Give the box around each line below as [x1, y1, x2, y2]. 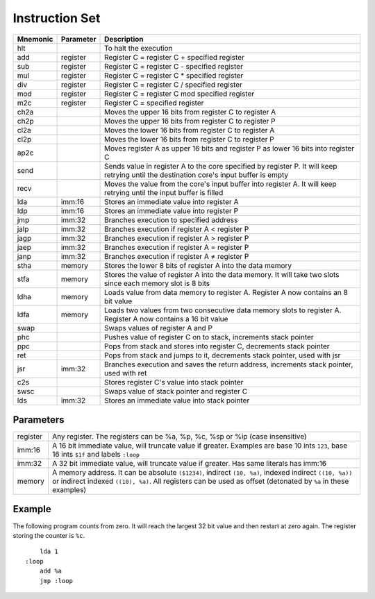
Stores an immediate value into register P [104, 205, 239, 215]
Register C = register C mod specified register [104, 89, 255, 99]
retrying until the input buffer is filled [104, 187, 224, 197]
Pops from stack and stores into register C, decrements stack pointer [104, 341, 330, 351]
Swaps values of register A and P [104, 323, 213, 332]
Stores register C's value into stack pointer [104, 377, 244, 387]
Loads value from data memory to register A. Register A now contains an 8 [104, 287, 349, 297]
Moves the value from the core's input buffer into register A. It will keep [104, 179, 337, 189]
